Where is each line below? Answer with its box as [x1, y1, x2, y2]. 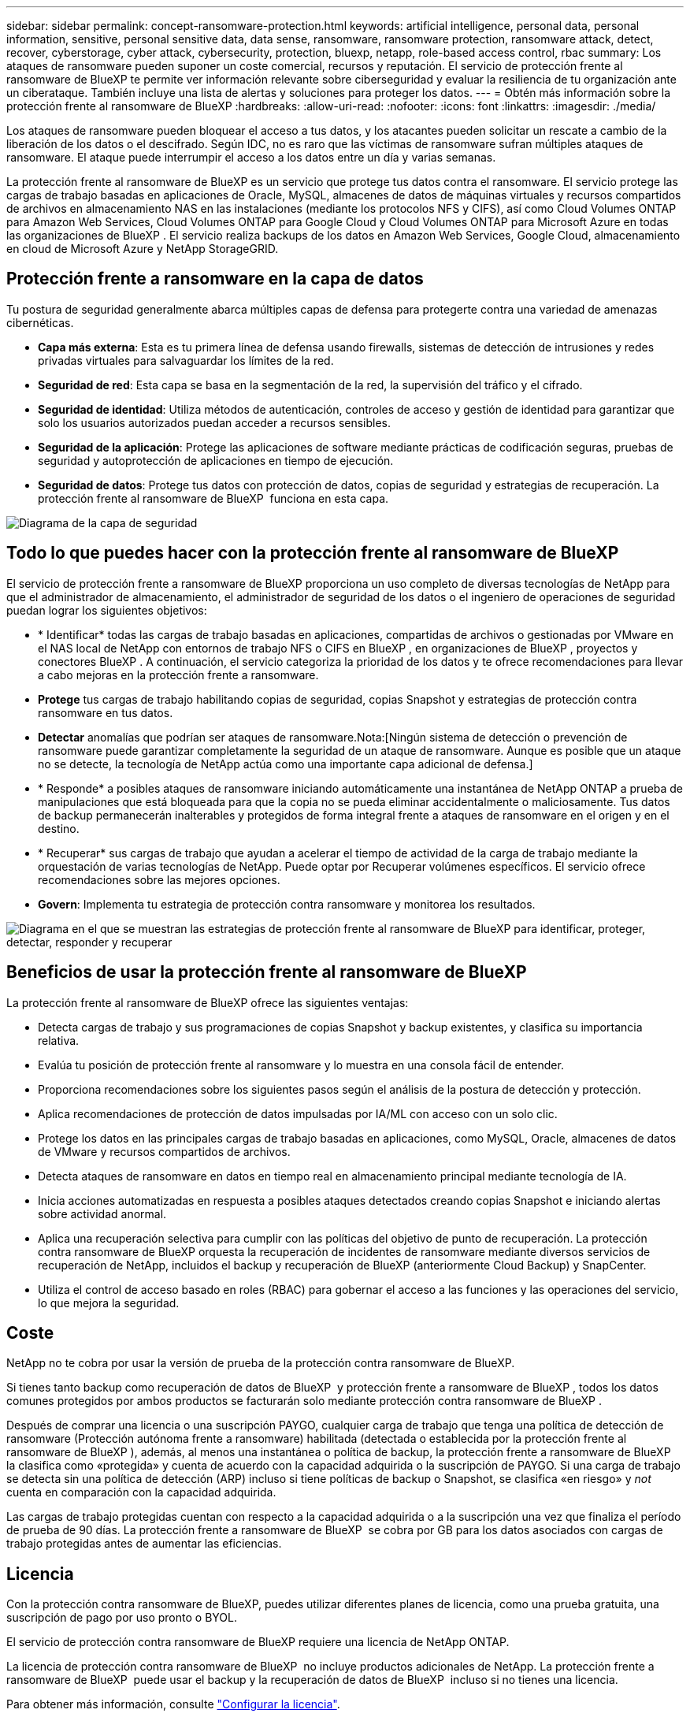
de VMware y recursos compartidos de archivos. [38, 1144, 291, 1158]
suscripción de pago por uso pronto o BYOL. [6, 1611, 237, 1625]
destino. [38, 821, 80, 835]
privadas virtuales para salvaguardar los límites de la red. [38, 353, 334, 367]
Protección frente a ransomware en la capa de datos [6, 269, 424, 289]
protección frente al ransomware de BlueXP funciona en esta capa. [38, 491, 389, 505]
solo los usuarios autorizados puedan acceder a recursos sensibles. [38, 415, 391, 429]
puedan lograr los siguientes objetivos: [6, 603, 207, 617]
